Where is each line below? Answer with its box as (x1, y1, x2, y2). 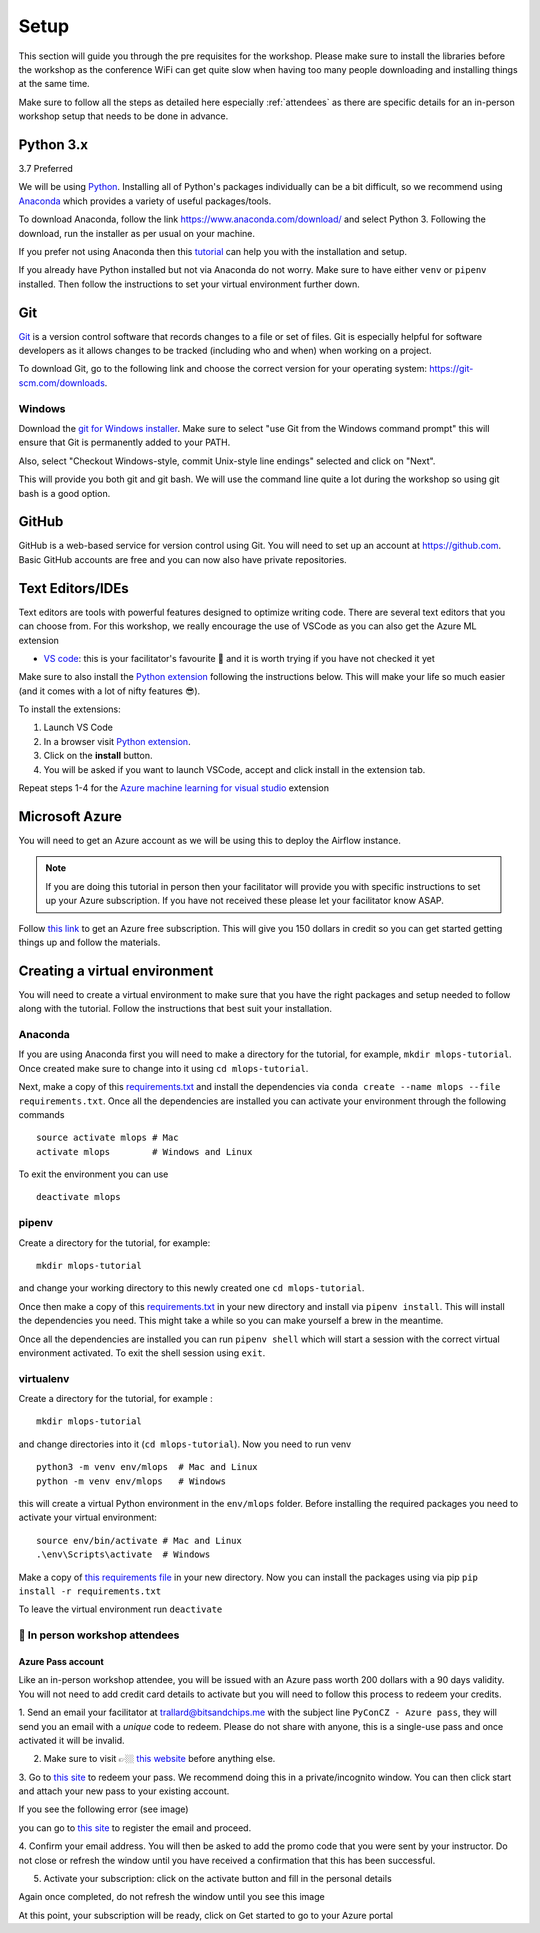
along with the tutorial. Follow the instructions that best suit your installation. (18, 1003, 333, 1015)
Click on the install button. (43, 750, 153, 762)
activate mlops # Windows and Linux (36, 1146, 253, 1157)
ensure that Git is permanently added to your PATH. (18, 436, 231, 449)
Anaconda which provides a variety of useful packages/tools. (18, 195, 272, 207)
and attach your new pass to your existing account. (18, 1785, 230, 1797)
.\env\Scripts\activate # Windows (36, 1549, 211, 1560)
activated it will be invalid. (18, 1734, 125, 1746)
